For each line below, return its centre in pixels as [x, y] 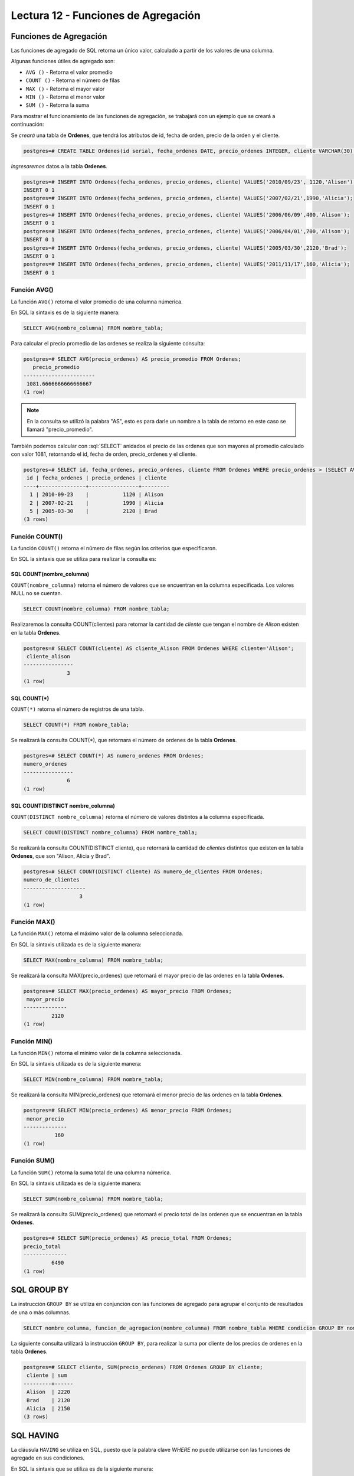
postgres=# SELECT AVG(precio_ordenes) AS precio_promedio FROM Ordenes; [132, 359]
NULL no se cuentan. [37, 593]
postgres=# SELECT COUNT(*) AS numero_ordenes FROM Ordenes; [114, 756]
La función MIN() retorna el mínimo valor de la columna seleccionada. [96, 1053]
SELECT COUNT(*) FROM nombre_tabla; [76, 725]
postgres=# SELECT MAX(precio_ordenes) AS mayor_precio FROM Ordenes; [128, 991]
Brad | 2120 [49, 1400]
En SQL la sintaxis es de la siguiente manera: [65, 312]
